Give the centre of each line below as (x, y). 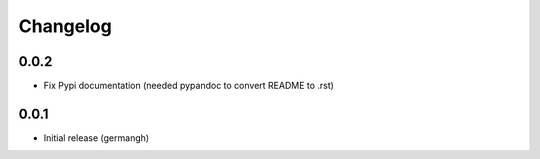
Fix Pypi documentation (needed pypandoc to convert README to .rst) (189, 86)
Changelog (65, 26)
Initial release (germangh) (96, 137)
